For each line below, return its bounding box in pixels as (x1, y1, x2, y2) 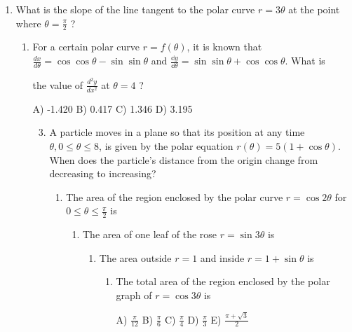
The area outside (99, 250, 172, 265)
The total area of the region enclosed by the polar (116, 274, 330, 289)
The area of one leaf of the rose (82, 227, 217, 242)
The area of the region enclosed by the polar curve (66, 189, 283, 204)
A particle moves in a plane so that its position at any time (49, 125, 305, 139)
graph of (116, 288, 152, 303)
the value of (32, 77, 83, 92)
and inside (200, 250, 245, 265)
